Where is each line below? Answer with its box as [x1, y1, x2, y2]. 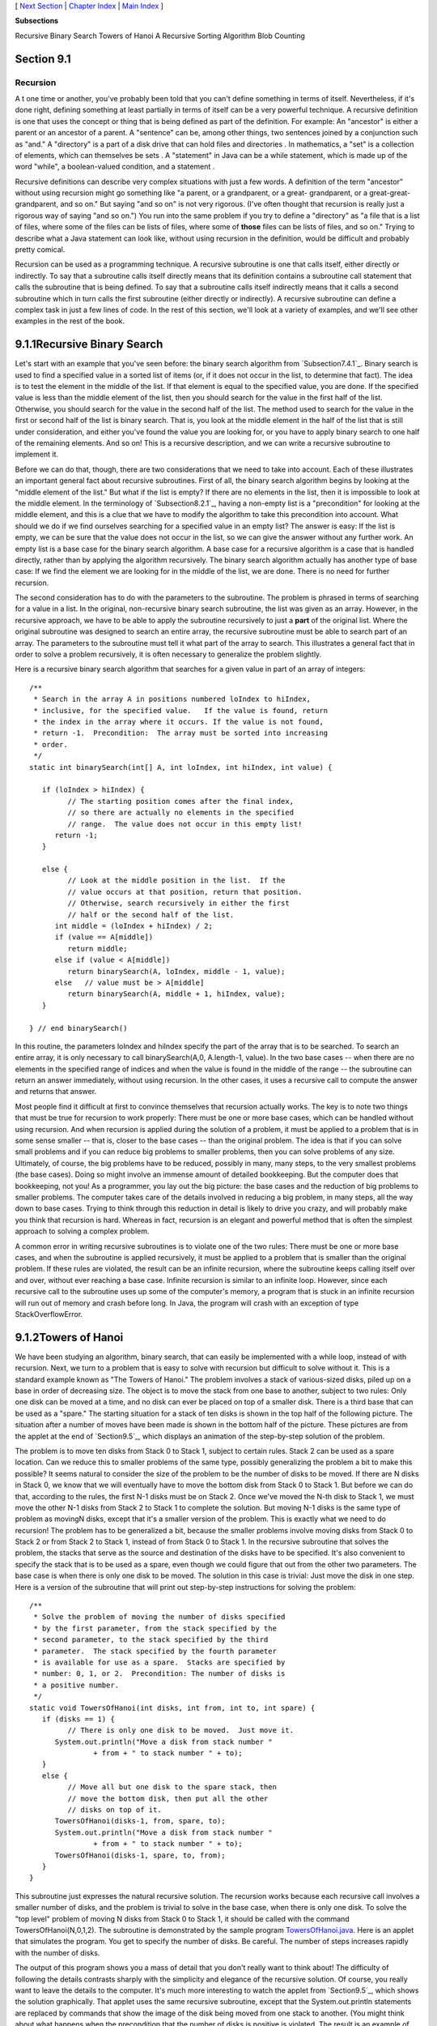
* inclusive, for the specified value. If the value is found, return [33, 706, 329, 715]
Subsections [15, 16, 59, 26]
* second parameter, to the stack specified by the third [33, 1635, 269, 1644]
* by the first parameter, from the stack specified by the [33, 1623, 277, 1633]
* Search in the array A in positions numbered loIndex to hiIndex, [33, 695, 312, 704]
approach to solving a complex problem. [15, 1226, 150, 1236]
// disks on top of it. [67, 1806, 162, 1814]
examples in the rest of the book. [15, 316, 125, 326]
